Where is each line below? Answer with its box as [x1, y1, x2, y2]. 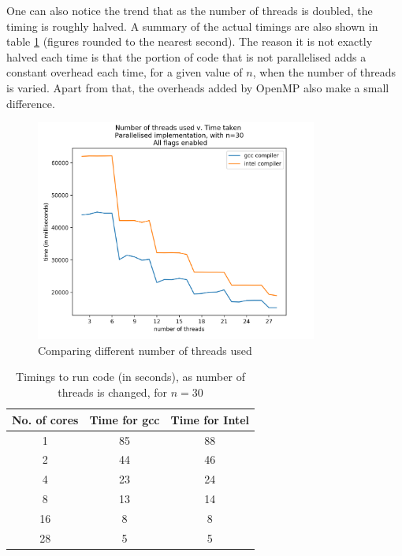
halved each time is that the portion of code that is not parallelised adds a [6, 48, 367, 65]
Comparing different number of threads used [38, 341, 252, 358]
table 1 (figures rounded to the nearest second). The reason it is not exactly [6, 33, 373, 50]
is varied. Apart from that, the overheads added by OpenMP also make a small [6, 79, 389, 95]
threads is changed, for [58, 384, 167, 401]
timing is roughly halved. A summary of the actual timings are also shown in [6, 17, 378, 34]
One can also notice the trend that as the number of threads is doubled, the [6, 2, 373, 18]
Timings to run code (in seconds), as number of [16, 368, 245, 385]
